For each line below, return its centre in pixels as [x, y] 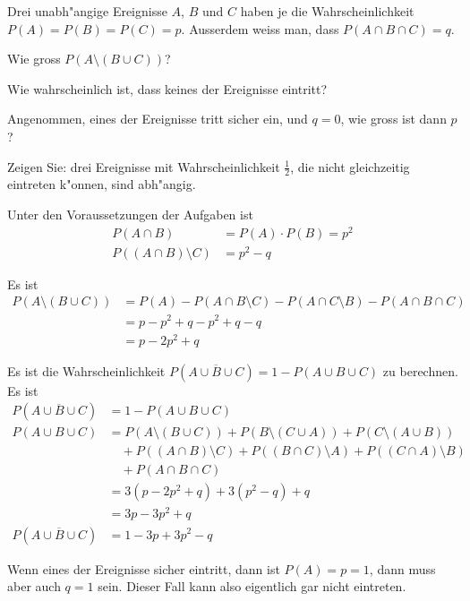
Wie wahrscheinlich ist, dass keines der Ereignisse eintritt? [167, 88]
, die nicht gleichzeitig [350, 166]
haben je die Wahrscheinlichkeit [327, 11]
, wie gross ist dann [393, 119]
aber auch [34, 586]
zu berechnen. [420, 370]
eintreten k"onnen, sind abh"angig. [102, 184]
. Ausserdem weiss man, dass [260, 28]
